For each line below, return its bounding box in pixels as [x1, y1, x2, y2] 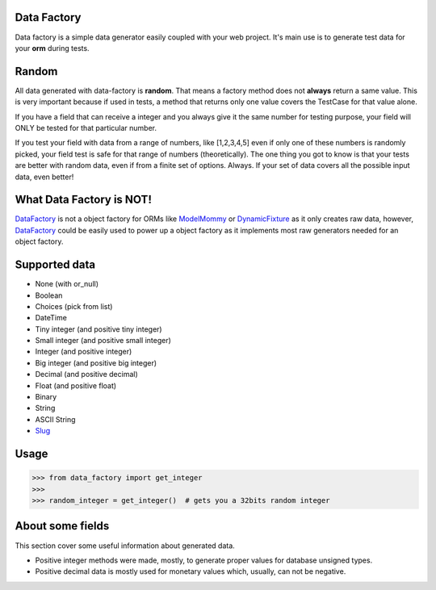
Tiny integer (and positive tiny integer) [35, 324, 162, 334]
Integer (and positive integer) [35, 347, 132, 357]
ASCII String [35, 414, 76, 424]
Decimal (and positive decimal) [35, 370, 139, 379]
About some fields [15, 519, 110, 533]
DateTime [35, 313, 68, 323]
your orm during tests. [15, 43, 90, 52]
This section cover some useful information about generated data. [15, 541, 236, 550]
